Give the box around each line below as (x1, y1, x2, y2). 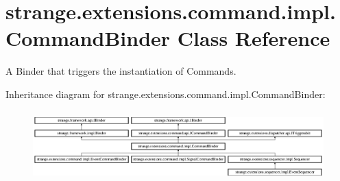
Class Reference (177, 24, 330, 52)
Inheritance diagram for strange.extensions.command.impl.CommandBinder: (5, 86, 326, 101)
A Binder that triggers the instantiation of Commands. (5, 64, 236, 78)
